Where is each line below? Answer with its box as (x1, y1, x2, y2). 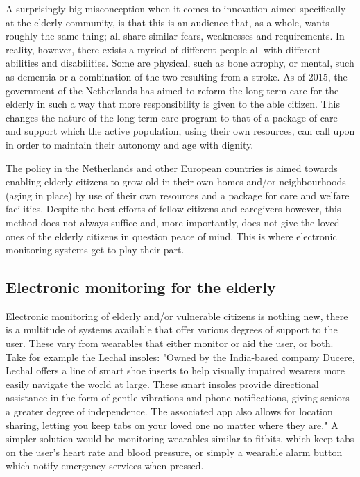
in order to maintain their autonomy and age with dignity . (6, 137, 254, 151)
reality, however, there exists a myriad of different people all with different (6, 42, 321, 56)
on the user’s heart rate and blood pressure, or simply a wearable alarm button (6, 444, 343, 459)
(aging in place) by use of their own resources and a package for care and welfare (6, 187, 350, 202)
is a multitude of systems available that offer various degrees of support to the (6, 322, 338, 337)
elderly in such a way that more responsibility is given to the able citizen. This (6, 97, 340, 111)
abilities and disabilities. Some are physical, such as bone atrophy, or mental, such (6, 56, 354, 70)
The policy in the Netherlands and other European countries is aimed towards (6, 160, 338, 175)
